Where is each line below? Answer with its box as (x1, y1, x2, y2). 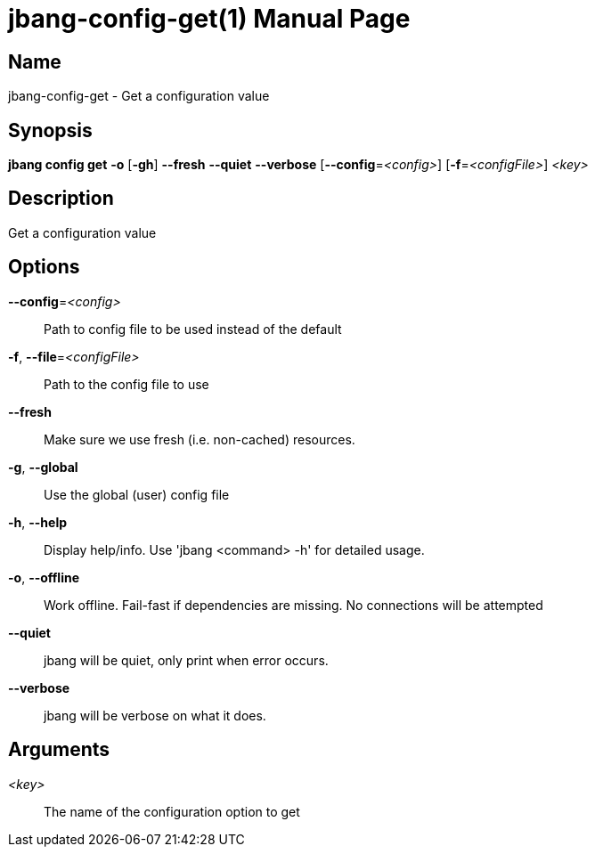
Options (8, 256, 80, 279)
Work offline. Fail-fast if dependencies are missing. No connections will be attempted (44, 597, 543, 613)
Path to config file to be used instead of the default (44, 321, 342, 337)
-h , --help (8, 514, 68, 530)
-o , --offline (8, 569, 80, 585)
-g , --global (8, 459, 78, 475)
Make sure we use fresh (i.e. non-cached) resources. (44, 431, 355, 447)
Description (8, 187, 114, 210)
